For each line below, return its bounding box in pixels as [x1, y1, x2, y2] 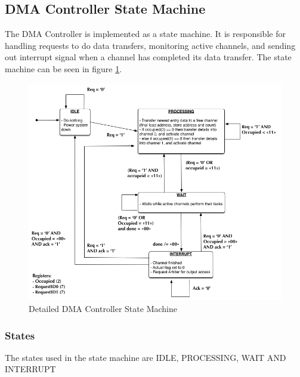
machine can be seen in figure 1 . [5, 62, 122, 75]
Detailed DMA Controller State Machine [29, 302, 177, 315]
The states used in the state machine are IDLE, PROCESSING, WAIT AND [5, 351, 286, 363]
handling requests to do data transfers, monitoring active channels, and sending [5, 39, 296, 51]
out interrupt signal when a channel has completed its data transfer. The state [5, 51, 292, 63]
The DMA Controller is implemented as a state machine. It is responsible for [5, 27, 286, 40]
